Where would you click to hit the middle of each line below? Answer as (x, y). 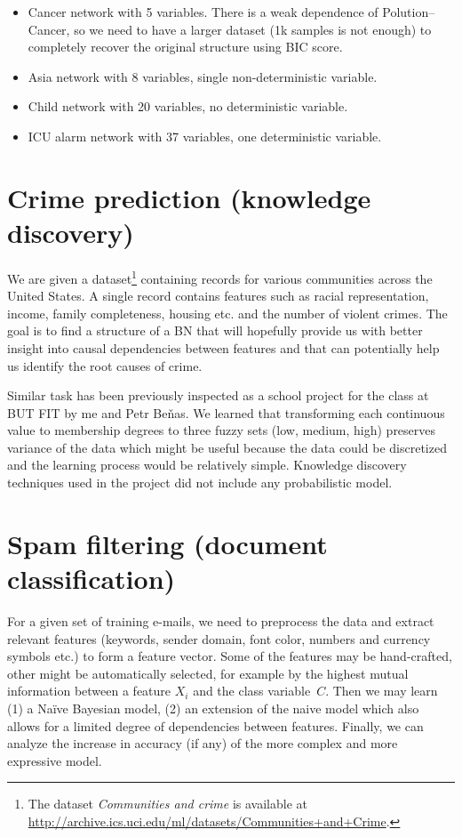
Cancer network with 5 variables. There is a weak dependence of (203, 12)
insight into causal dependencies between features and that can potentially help (223, 347)
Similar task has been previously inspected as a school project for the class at (218, 395)
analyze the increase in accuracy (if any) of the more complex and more (203, 743)
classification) (92, 579)
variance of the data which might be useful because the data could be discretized (227, 447)
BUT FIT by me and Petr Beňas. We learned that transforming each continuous (226, 412)
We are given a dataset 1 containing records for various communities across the (220, 277)
